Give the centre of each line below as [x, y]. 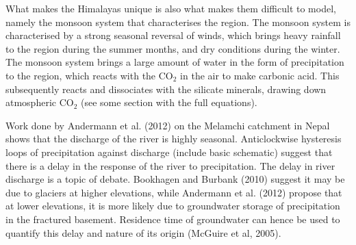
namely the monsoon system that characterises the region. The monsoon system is [178, 22]
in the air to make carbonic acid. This [260, 75]
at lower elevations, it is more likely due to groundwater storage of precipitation [173, 206]
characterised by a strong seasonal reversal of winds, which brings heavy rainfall [173, 35]
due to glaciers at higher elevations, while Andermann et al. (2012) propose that [174, 192]
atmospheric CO [40, 102]
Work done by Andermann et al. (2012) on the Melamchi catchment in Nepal [168, 125]
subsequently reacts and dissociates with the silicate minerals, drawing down [166, 89]
